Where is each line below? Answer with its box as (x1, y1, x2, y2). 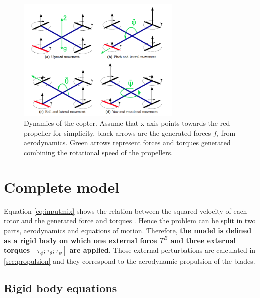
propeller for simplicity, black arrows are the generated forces (24, 127, 211, 138)
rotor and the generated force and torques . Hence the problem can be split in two (4, 215, 256, 226)
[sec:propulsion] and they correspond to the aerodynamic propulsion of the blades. (4, 256, 255, 266)
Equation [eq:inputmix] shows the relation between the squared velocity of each (4, 205, 247, 216)
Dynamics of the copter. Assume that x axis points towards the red (24, 118, 230, 128)
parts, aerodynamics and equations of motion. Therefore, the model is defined (4, 225, 252, 235)
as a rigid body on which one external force (4, 235, 157, 245)
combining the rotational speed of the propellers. (24, 147, 173, 157)
